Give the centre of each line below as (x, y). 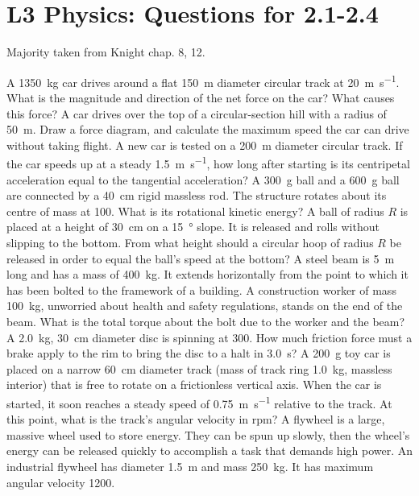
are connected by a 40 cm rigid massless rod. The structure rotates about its (197, 195)
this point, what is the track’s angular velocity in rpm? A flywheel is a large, (196, 419)
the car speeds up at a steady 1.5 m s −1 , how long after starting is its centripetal (208, 162)
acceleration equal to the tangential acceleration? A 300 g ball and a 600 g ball (203, 179)
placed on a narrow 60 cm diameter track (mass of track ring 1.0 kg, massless (199, 368)
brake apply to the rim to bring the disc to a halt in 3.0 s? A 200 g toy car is (199, 353)
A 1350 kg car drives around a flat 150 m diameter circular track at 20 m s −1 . (203, 81)
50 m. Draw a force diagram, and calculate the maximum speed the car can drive (208, 129)
